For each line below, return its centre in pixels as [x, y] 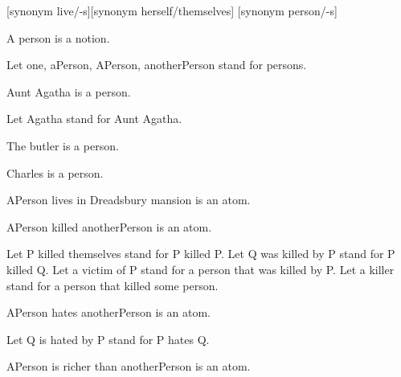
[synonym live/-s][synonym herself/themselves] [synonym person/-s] [172, 10]
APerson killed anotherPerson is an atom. [109, 226]
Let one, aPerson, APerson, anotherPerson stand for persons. [157, 65]
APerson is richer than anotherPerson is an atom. [129, 366]
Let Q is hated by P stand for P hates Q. [108, 339]
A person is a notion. [58, 37]
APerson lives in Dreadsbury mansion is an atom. [129, 200]
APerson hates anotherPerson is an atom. [108, 312]
